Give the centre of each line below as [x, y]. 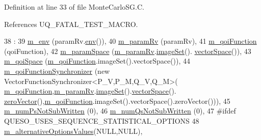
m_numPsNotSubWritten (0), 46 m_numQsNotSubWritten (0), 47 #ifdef [120, 111]
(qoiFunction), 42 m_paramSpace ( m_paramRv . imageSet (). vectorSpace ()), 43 [128, 51]
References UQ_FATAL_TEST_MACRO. [71, 24]
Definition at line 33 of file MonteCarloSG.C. [74, 7]
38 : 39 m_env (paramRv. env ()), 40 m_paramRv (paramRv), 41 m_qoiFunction [130, 41]
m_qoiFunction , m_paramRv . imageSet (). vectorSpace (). [90, 91]
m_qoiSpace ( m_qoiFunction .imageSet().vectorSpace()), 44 [97, 61]
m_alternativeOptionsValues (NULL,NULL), [73, 131]
